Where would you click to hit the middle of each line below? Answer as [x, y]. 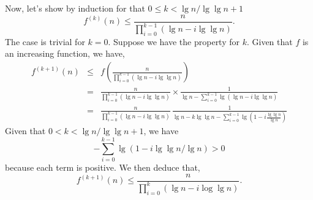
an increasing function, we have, [65, 53]
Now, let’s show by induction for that [75, 8]
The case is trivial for [45, 41]
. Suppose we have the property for [174, 41]
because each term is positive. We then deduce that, [103, 167]
